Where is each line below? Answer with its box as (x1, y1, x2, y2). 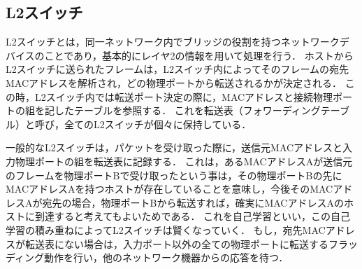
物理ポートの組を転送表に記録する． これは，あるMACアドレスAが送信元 (15, 153, 353, 168)
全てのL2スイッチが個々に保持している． (64, 116, 252, 131)
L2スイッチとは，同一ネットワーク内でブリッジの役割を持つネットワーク (6, 34, 340, 49)
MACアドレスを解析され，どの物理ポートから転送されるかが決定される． (6, 75, 342, 90)
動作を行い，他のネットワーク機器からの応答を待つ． (44, 250, 289, 265)
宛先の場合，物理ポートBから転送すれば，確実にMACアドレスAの (42, 195, 344, 209)
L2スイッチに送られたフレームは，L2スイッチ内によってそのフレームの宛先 (6, 62, 349, 76)
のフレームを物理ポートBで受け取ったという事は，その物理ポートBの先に (6, 167, 342, 182)
